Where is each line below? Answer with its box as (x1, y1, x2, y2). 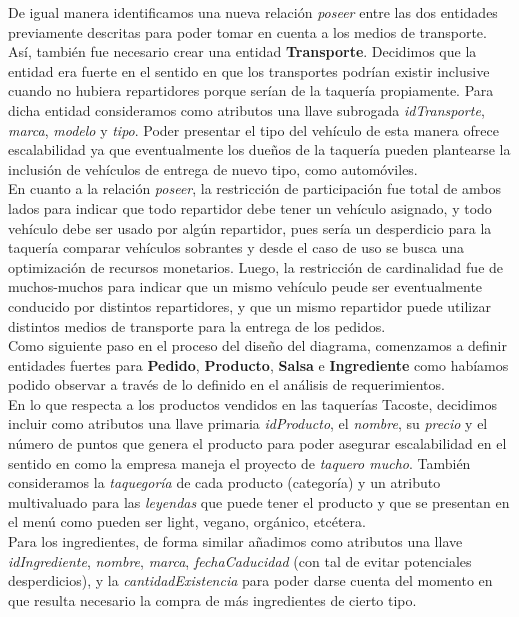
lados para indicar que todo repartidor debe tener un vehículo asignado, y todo (8, 197, 492, 218)
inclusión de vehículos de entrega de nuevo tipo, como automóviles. (8, 158, 418, 179)
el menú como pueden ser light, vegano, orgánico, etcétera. (8, 511, 366, 532)
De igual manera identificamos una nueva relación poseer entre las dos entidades (8, 2, 498, 22)
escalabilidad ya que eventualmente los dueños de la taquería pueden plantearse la (8, 139, 511, 160)
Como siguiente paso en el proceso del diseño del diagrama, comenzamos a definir (8, 335, 507, 356)
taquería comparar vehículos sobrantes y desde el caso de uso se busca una (8, 237, 465, 258)
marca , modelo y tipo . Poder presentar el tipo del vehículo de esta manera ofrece (8, 119, 499, 140)
